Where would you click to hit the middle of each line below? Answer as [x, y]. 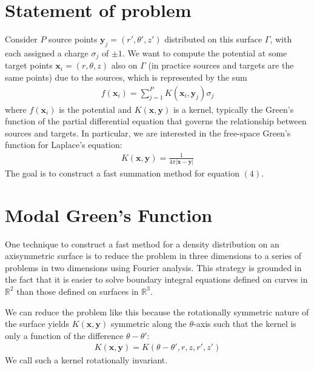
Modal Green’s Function [109, 214]
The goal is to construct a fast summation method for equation [122, 173]
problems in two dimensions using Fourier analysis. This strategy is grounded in [153, 267]
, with [281, 39]
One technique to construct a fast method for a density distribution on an [142, 244]
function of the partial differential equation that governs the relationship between [156, 121]
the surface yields [37, 324]
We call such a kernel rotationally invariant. [86, 360]
